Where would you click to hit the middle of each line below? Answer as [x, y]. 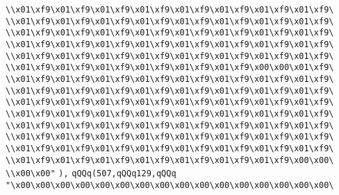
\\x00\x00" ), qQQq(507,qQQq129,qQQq [91, 174]
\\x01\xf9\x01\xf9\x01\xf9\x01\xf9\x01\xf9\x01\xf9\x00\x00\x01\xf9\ [170, 68]
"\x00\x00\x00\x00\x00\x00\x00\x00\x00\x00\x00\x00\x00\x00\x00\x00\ [170, 185]
